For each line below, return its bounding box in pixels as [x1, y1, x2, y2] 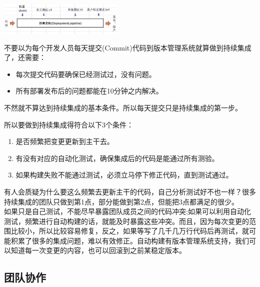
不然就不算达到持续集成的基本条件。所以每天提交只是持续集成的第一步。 [4, 102, 242, 112]
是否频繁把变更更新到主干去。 [15, 136, 114, 146]
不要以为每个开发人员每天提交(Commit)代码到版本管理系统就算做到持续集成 [4, 42, 251, 52]
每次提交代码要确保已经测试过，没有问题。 [15, 68, 156, 79]
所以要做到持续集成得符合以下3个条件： [4, 119, 133, 129]
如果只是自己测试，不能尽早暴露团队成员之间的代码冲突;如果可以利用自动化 [4, 206, 251, 216]
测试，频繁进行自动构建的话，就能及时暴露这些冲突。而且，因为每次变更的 [4, 215, 249, 226]
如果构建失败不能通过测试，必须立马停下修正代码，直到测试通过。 [15, 169, 233, 180]
